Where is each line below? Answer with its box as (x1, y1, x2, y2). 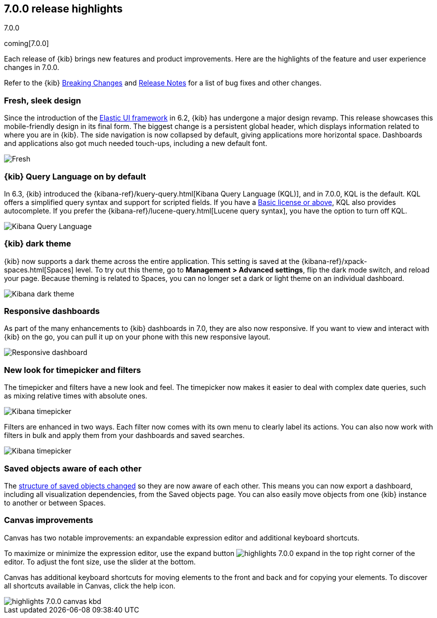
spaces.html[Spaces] (4, 265, 74, 274)
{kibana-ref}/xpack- (301, 256, 367, 265)
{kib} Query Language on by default (4, 171, 146, 181)
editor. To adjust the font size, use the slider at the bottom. (4, 557, 196, 566)
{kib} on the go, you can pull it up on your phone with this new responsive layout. (4, 332, 271, 341)
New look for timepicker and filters (4, 364, 141, 375)
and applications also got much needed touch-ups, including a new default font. (4, 139, 267, 148)
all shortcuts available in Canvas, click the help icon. (4, 581, 176, 590)
